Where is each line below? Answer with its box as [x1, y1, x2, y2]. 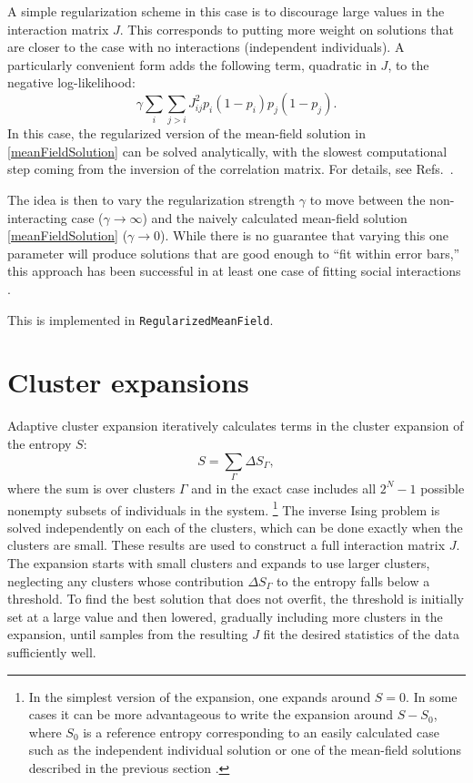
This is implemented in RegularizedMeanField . [7, 310, 274, 329]
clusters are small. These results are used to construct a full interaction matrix [7, 535, 446, 554]
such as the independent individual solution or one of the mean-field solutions [28, 740, 462, 759]
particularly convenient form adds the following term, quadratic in [7, 55, 377, 74]
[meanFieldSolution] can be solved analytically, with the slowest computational [7, 141, 448, 160]
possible [420, 478, 465, 497]
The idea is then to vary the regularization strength [7, 190, 296, 209]
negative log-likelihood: [7, 73, 136, 92]
